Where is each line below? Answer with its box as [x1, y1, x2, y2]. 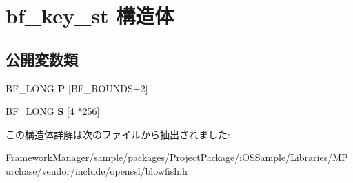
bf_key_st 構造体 [6, 1, 174, 30]
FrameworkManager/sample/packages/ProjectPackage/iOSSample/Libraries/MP [6, 150, 348, 164]
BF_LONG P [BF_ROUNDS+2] [6, 80, 148, 95]
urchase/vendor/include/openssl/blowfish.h [6, 163, 188, 177]
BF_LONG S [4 [6, 104, 74, 118]
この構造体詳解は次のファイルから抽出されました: [6, 127, 230, 141]
